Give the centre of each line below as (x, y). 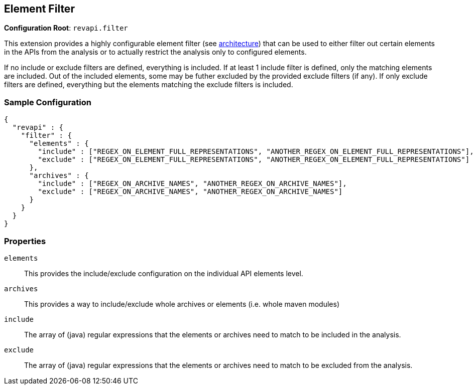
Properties (25, 241)
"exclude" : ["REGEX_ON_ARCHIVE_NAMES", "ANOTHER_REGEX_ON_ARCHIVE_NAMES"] (190, 192)
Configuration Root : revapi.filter (66, 28)
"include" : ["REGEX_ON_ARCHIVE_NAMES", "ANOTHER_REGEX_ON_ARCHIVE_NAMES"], (192, 184)
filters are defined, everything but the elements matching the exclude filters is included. (149, 85)
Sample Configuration (48, 102)
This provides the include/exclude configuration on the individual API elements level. (164, 273)
